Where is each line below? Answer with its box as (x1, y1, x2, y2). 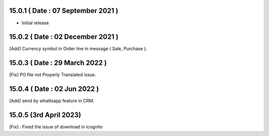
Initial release (21, 20, 49, 26)
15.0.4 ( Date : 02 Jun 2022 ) (9, 85, 99, 93)
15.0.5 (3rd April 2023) (9, 111, 82, 119)
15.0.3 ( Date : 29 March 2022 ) (9, 59, 107, 67)
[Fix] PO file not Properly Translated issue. (9, 72, 97, 78)
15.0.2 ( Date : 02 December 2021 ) (9, 33, 119, 41)
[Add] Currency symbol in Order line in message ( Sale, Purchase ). (9, 46, 147, 52)
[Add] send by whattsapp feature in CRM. (9, 98, 95, 104)
